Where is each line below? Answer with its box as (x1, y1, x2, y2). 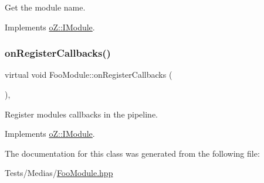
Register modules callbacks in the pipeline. (5, 108, 158, 120)
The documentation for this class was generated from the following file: (5, 147, 260, 159)
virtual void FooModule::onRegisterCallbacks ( (5, 68, 172, 81)
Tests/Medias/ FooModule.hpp (5, 167, 113, 179)
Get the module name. (5, 1, 86, 13)
